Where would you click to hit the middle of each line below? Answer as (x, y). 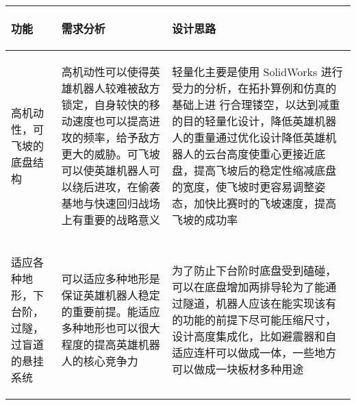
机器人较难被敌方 (116, 88)
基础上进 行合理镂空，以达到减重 (256, 105)
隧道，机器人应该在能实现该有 (260, 303)
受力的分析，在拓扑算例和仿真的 (254, 88)
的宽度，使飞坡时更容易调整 (243, 187)
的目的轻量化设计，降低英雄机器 (254, 121)
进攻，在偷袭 (127, 187)
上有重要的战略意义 (111, 220)
